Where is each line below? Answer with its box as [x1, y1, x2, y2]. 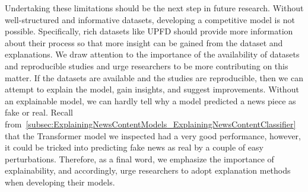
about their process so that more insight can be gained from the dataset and [5, 36, 283, 49]
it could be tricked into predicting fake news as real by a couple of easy [5, 141, 263, 153]
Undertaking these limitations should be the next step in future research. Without [5, 2, 304, 14]
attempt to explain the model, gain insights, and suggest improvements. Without [5, 83, 299, 95]
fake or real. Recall [5, 106, 73, 119]
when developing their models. [5, 175, 115, 188]
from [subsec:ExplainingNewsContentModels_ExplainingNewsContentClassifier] [5, 117, 296, 130]
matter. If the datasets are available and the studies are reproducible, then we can [5, 71, 303, 84]
